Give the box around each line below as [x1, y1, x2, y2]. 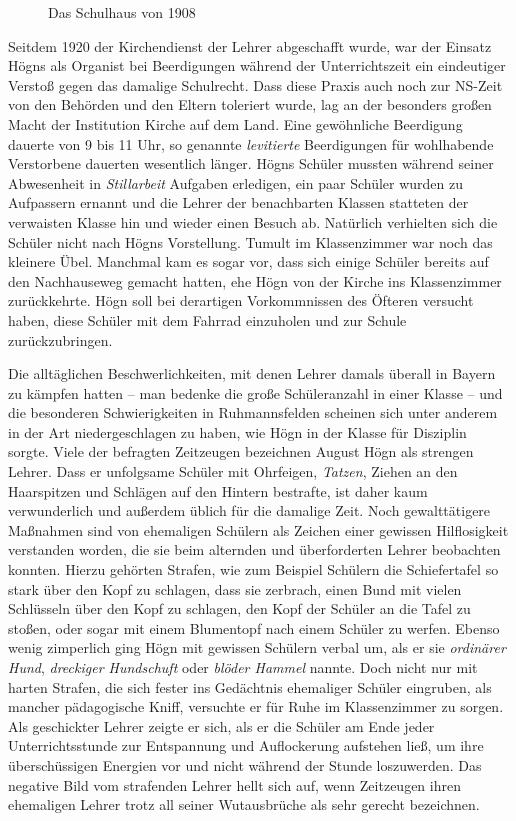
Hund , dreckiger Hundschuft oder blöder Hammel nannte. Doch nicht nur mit [8, 657, 478, 677]
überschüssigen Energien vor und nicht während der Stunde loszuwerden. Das [8, 754, 482, 775]
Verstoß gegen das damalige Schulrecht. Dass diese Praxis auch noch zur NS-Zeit [8, 74, 503, 95]
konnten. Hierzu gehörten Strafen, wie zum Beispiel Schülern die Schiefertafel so [8, 559, 499, 580]
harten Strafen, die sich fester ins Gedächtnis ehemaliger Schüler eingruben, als [8, 676, 492, 697]
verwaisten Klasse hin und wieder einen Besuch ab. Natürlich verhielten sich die [8, 211, 498, 232]
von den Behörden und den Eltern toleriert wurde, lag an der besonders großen [8, 94, 492, 115]
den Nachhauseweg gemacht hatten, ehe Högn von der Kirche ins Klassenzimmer [8, 270, 502, 291]
